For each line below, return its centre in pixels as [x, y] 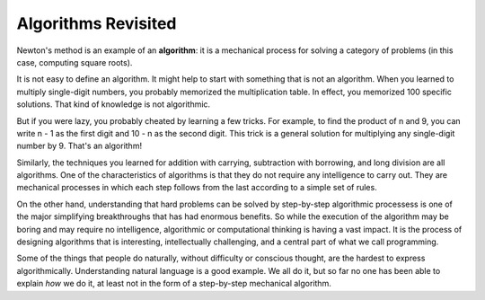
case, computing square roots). [75, 62]
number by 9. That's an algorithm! [79, 146]
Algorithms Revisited [97, 23]
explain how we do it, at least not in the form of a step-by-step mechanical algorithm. [174, 284]
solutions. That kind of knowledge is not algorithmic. [114, 104]
